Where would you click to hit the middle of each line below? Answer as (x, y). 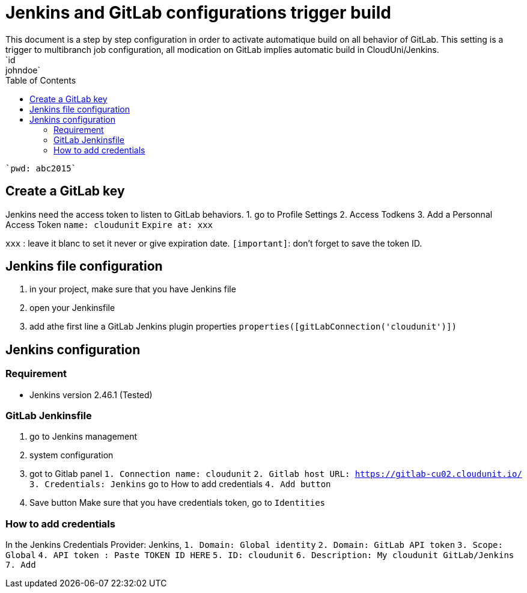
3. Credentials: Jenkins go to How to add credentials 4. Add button (180, 484)
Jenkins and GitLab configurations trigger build (198, 13)
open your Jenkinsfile (72, 308)
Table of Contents (41, 80)
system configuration (72, 455)
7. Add (21, 565)
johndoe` (23, 70)
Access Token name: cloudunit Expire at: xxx (109, 224)
